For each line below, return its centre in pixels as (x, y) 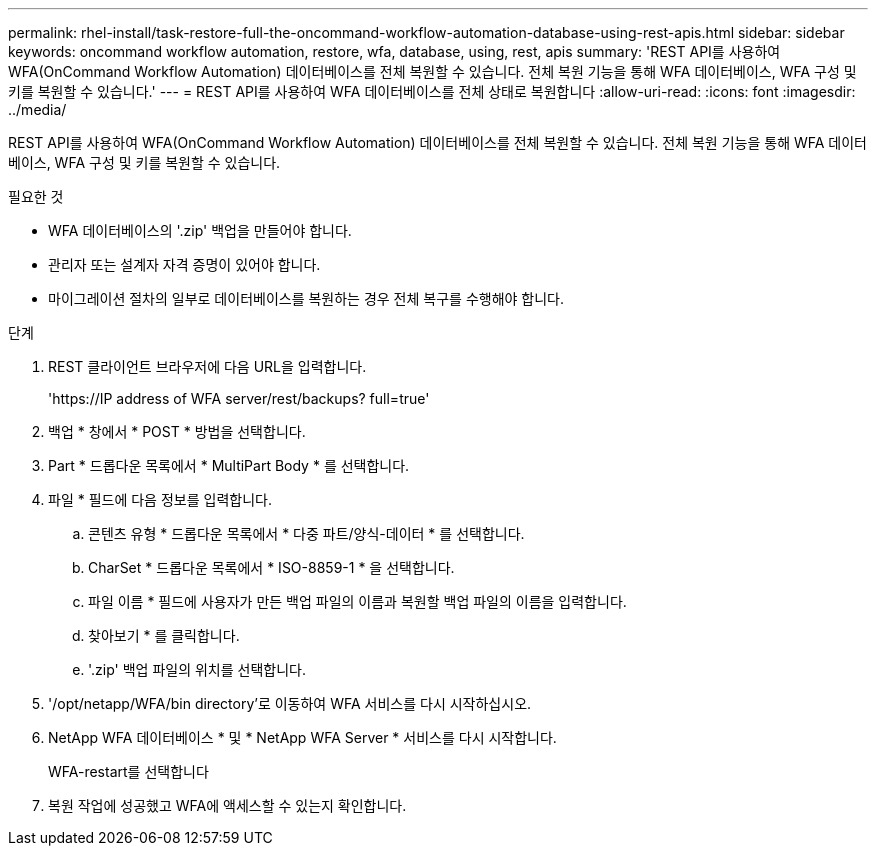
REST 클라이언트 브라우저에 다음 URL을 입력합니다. (207, 366)
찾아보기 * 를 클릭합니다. (164, 635)
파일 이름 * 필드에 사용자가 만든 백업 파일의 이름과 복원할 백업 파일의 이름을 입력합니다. (357, 601)
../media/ (37, 109)
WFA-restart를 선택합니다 (128, 771)
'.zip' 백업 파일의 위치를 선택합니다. (197, 669)
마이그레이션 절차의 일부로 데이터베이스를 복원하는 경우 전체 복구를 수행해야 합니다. (306, 298)
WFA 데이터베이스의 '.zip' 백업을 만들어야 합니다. (200, 230)
